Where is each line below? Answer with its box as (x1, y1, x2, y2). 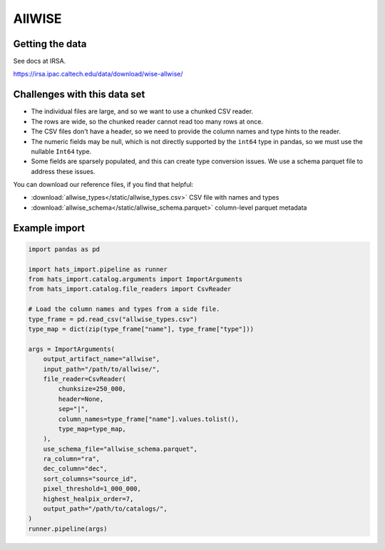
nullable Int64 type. (31, 147, 92, 156)
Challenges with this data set (13, 88, 145, 101)
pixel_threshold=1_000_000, (43, 485, 142, 493)
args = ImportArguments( (28, 345, 115, 353)
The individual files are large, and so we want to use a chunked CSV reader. (31, 107, 253, 116)
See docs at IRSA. (13, 57, 66, 66)
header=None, (58, 394, 104, 403)
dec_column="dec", (43, 464, 108, 473)
